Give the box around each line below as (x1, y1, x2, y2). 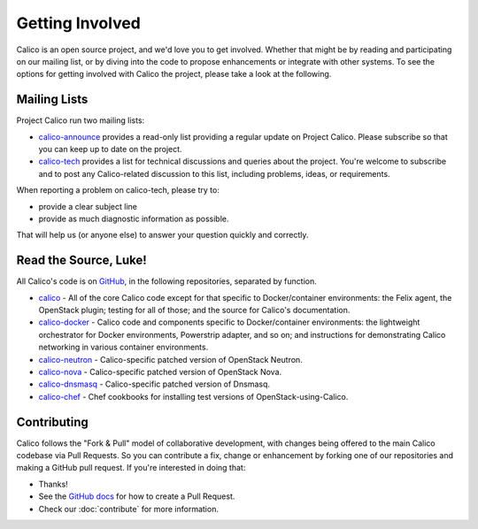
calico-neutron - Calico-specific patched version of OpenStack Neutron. (38, 354, 303, 364)
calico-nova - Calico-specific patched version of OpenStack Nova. (38, 367, 282, 377)
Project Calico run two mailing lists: (16, 115, 145, 126)
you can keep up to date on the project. (38, 144, 182, 155)
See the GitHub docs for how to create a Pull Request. (38, 491, 235, 502)
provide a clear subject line (38, 201, 137, 211)
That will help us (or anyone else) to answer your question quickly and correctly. (16, 230, 309, 241)
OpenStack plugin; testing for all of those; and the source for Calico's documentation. (38, 305, 351, 316)
